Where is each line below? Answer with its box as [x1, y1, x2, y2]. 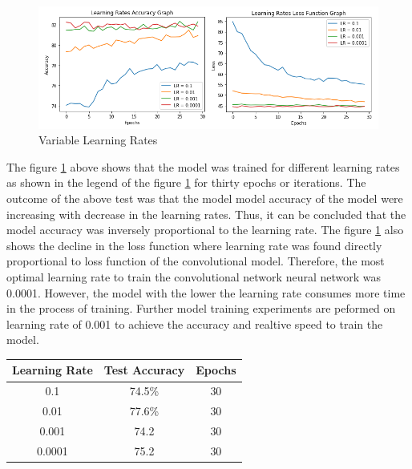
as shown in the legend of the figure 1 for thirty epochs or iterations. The [6, 174, 366, 191]
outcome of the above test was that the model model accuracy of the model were [6, 190, 403, 207]
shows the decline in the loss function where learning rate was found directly [6, 237, 382, 253]
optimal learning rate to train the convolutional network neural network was [6, 269, 381, 285]
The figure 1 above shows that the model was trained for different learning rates [6, 158, 400, 175]
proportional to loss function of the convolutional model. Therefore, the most [6, 253, 385, 269]
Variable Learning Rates [38, 131, 158, 148]
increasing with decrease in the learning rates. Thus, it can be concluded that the [6, 205, 406, 222]
